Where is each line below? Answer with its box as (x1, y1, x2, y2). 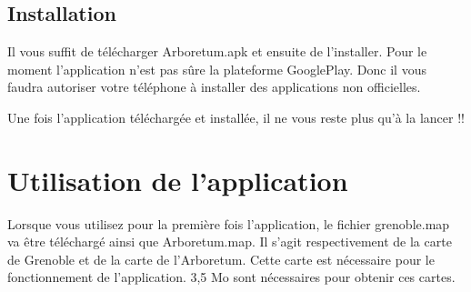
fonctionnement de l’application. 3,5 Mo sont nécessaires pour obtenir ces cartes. (7, 267, 456, 287)
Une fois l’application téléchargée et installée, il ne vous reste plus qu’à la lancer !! (7, 107, 465, 126)
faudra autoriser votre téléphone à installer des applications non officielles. (7, 77, 421, 96)
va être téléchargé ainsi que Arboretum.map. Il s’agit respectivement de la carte (7, 232, 452, 251)
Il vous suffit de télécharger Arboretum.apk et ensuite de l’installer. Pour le (7, 42, 427, 61)
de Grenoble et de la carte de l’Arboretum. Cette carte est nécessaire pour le (7, 249, 435, 268)
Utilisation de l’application (7, 161, 348, 198)
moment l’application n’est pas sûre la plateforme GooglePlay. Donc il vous (7, 59, 426, 78)
